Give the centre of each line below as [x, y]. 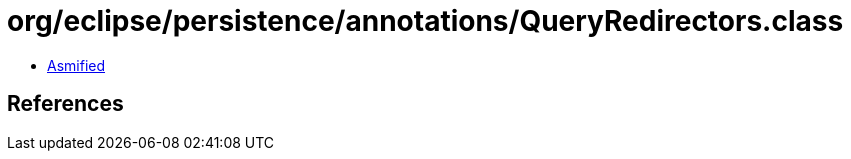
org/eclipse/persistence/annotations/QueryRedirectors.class [425, 21]
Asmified [76, 65]
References [65, 104]
